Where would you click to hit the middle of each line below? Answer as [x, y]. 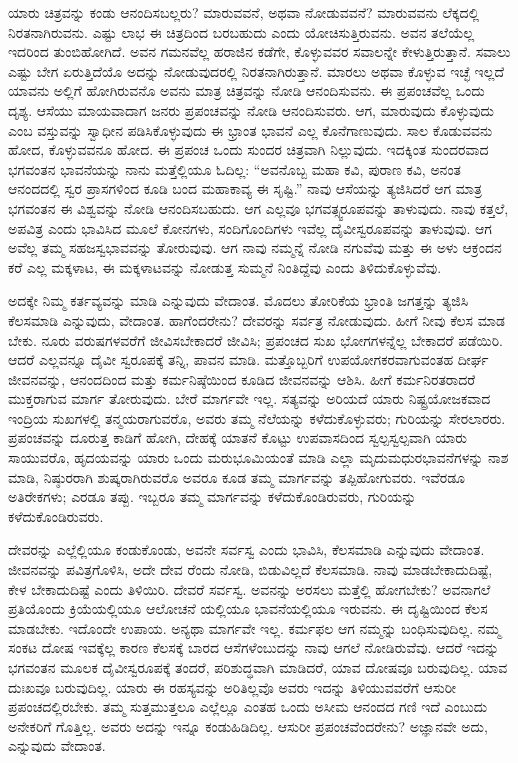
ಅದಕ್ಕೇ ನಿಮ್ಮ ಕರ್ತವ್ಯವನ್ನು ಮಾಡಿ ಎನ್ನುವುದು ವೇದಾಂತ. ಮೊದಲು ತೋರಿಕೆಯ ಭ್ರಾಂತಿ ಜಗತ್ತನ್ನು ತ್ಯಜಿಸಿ [238, 300]
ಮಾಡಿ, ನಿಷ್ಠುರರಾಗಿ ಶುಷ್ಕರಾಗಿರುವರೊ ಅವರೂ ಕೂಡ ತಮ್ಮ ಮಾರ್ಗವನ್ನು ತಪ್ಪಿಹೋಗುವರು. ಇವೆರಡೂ [237, 476]
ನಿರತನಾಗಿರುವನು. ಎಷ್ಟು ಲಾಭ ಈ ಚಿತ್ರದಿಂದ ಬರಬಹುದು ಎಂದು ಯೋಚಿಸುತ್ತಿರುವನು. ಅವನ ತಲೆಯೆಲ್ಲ [241, 31]
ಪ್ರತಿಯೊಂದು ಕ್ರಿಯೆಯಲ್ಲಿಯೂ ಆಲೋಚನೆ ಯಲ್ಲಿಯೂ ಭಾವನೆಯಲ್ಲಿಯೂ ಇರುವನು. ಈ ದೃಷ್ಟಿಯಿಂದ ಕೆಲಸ [248, 608]
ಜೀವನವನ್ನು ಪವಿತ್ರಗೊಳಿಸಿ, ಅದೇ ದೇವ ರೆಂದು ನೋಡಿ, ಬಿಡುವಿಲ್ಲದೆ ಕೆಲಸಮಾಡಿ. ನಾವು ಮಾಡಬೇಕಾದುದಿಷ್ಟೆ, [250, 569]
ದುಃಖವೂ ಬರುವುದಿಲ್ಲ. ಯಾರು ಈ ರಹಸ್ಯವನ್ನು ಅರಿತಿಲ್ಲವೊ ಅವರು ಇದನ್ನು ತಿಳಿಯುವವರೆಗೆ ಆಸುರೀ [232, 686]
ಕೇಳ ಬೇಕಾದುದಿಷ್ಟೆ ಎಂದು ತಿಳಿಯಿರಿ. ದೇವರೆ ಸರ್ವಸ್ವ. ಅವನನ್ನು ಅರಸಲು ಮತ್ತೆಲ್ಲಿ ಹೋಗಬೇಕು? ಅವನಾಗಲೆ [249, 588]
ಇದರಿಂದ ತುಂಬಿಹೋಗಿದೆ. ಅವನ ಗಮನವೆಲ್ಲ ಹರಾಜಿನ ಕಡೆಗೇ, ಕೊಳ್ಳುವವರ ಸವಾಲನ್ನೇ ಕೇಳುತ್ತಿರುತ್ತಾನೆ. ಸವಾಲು [259, 51]
